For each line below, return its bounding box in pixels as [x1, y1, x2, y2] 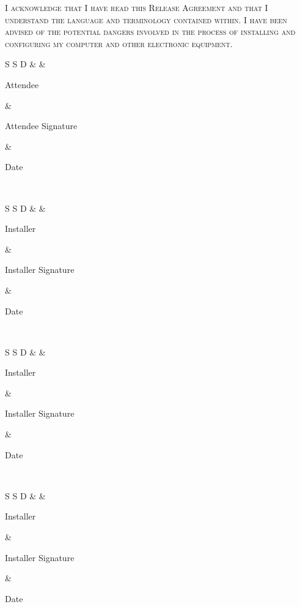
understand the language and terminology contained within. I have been [5, 13, 287, 26]
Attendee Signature [5, 119, 78, 132]
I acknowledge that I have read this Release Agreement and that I [5, 1, 268, 13]
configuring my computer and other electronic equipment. [5, 37, 233, 50]
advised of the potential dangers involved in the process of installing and [5, 25, 296, 38]
